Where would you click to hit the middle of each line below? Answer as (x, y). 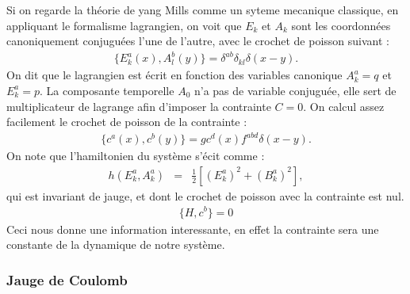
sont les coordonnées (341, 25)
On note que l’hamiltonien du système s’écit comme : (136, 156)
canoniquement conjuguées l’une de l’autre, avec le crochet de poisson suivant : (198, 41)
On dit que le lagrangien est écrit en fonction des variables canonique (174, 75)
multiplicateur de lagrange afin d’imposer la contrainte (139, 106)
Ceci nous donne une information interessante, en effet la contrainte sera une (193, 229)
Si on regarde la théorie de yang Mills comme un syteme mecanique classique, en (203, 10)
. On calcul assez (344, 106)
